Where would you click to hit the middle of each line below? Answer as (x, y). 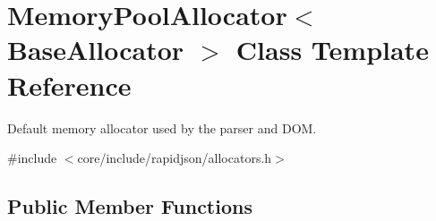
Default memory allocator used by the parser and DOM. (162, 127)
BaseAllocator (96, 50)
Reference (69, 85)
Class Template (332, 50)
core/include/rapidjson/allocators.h (175, 158)
